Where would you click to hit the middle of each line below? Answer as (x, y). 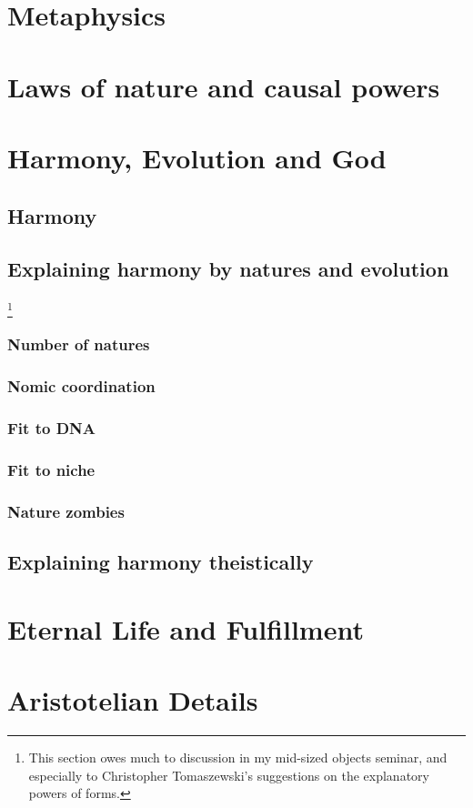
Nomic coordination (81, 386)
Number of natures (79, 344)
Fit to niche (51, 469)
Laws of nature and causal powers (224, 86)
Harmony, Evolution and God (197, 157)
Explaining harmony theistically (161, 562)
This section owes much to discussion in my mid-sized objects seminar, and (238, 757)
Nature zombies (66, 511)
